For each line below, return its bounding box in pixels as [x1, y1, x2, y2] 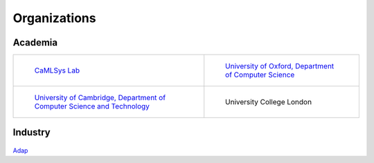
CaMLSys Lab [34, 66, 80, 75]
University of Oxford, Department [225, 61, 335, 71]
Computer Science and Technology [34, 102, 150, 111]
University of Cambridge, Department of [34, 93, 166, 103]
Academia [12, 37, 58, 48]
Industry [12, 126, 51, 138]
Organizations [12, 10, 96, 26]
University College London [225, 97, 312, 107]
